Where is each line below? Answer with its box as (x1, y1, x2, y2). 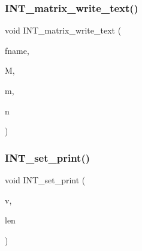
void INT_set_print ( (5, 174, 86, 186)
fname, (5, 44, 29, 56)
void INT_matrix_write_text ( (5, 24, 122, 37)
